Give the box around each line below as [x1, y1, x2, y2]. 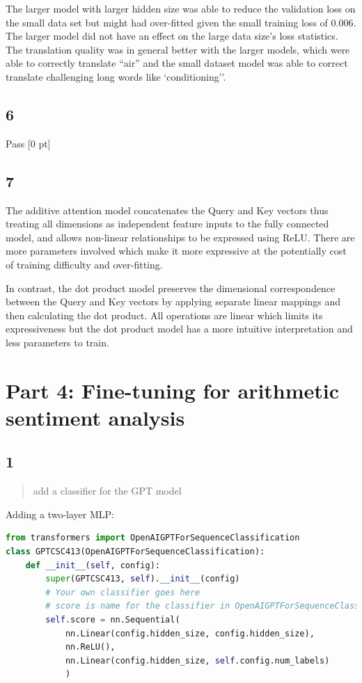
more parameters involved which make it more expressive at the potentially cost [6, 243, 347, 258]
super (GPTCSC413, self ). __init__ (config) [45, 574, 240, 584]
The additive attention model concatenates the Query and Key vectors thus [6, 202, 329, 217]
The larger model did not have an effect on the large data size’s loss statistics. [6, 29, 338, 43]
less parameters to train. [6, 335, 109, 349]
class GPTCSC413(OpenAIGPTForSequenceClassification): [6, 547, 265, 557]
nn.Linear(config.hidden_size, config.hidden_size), [65, 628, 315, 638]
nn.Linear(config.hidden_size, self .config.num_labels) [65, 655, 330, 666]
